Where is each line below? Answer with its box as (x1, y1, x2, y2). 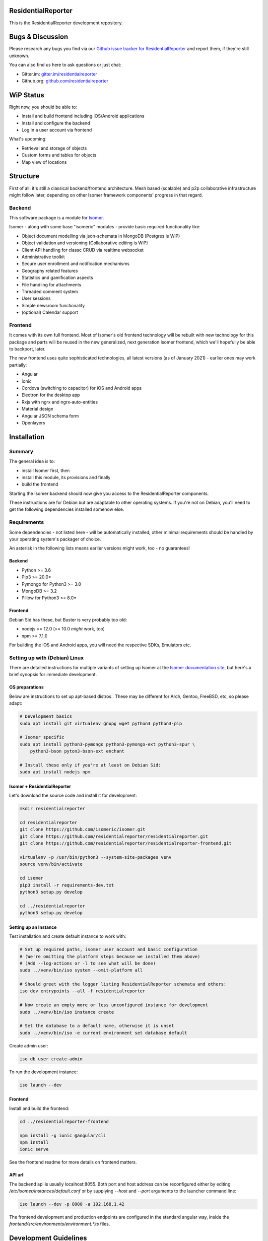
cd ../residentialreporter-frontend (19, 1118, 109, 1124)
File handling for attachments (21, 281, 81, 287)
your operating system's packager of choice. (9, 536, 101, 542)
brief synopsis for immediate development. (9, 672, 97, 678)
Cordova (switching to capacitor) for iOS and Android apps (21, 385, 142, 391)
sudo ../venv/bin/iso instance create (19, 1009, 114, 1015)
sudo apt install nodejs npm (19, 769, 91, 775)
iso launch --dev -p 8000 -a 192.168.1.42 (19, 1201, 125, 1207)
